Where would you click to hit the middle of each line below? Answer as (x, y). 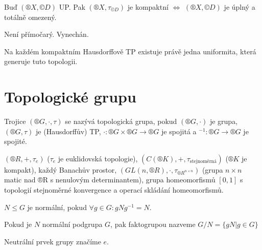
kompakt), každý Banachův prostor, (61, 169)
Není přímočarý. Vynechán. (46, 34)
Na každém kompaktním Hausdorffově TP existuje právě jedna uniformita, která (130, 51)
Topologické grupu (70, 97)
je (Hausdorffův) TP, (68, 131)
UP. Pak (72, 7)
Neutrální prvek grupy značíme (53, 241)
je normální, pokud (57, 207)
